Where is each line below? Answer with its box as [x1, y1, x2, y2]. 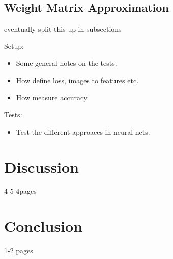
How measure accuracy [16, 92, 88, 102]
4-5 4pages [4, 186, 37, 196]
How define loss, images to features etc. [16, 74, 139, 85]
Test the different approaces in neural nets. [16, 126, 150, 137]
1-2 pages [4, 245, 33, 256]
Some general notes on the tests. [16, 58, 117, 68]
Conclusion [4, 216, 83, 237]
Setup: [4, 40, 24, 51]
